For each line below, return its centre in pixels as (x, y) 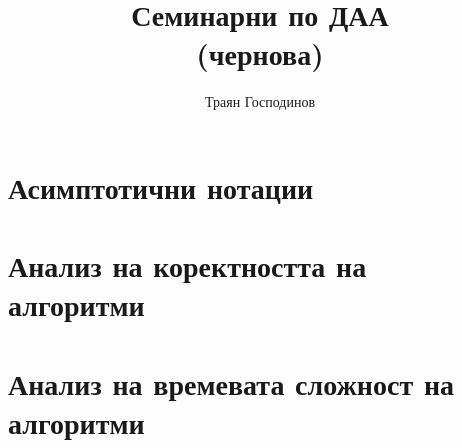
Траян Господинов (260, 101)
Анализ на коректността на (187, 265)
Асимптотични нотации (161, 186)
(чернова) (260, 53)
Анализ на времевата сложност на (231, 382)
